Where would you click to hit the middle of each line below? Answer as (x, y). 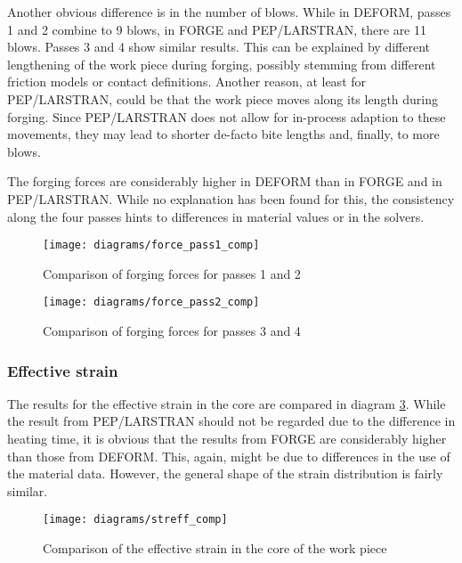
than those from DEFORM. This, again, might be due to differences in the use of (229, 456)
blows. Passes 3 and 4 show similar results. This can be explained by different (219, 47)
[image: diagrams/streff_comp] (135, 520)
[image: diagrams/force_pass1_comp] (151, 245)
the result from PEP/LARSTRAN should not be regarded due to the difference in (231, 421)
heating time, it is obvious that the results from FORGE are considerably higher (227, 439)
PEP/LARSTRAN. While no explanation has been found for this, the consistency (231, 198)
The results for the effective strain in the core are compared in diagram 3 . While (227, 403)
